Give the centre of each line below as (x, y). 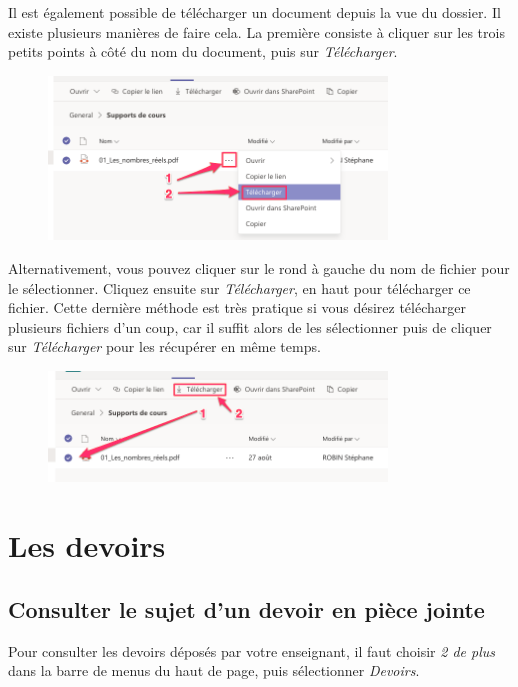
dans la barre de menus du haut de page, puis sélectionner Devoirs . (214, 670)
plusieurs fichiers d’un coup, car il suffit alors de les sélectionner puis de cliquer (250, 326)
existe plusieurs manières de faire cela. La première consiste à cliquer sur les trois (256, 31)
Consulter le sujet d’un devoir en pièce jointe (246, 608)
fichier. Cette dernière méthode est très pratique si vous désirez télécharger (237, 307)
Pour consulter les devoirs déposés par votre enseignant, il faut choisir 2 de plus (251, 650)
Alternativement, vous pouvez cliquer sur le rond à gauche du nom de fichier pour (259, 267)
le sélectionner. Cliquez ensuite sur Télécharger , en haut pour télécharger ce (239, 287)
